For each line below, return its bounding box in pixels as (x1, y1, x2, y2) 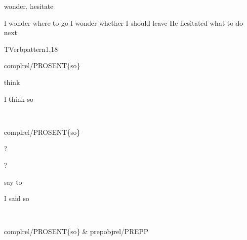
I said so (4, 193, 30, 203)
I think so (4, 93, 34, 104)
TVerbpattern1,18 (4, 43, 58, 54)
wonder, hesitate (4, 1, 54, 11)
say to (4, 176, 22, 187)
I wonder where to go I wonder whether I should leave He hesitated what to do (4, 17, 243, 28)
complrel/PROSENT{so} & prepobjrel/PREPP (4, 226, 149, 237)
